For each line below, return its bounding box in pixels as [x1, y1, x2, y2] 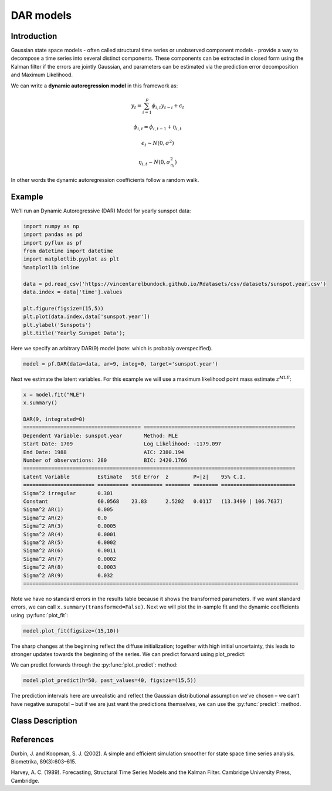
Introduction [11, 31, 57, 41]
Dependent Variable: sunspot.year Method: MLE [23, 432, 178, 439]
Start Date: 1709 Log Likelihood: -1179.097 [23, 441, 222, 447]
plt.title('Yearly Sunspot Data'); [23, 329, 126, 336]
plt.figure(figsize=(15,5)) [23, 305, 104, 312]
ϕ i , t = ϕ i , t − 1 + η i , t [133, 123, 182, 131]
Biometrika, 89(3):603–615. [11, 758, 77, 765]
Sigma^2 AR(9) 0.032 [23, 572, 114, 579]
